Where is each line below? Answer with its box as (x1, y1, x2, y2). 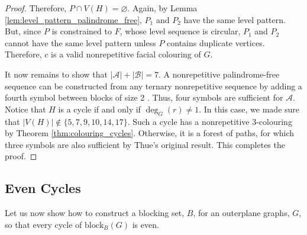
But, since (5, 25, 41, 37)
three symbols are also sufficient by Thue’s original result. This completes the (5, 138, 285, 150)
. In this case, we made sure (199, 102, 300, 115)
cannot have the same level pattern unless (5, 36, 156, 49)
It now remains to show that (5, 67, 108, 80)
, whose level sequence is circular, (119, 25, 241, 37)
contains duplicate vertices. (167, 36, 265, 49)
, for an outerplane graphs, (193, 207, 290, 219)
